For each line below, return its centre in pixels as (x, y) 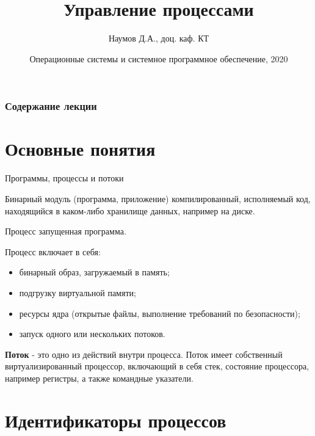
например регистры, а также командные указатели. (99, 378)
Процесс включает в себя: (53, 251)
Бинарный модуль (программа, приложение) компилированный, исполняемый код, (158, 198)
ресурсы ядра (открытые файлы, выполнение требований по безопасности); (160, 313)
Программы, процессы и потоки (64, 178)
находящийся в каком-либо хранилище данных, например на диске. (130, 210)
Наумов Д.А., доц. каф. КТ (159, 38)
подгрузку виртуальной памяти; (78, 292)
